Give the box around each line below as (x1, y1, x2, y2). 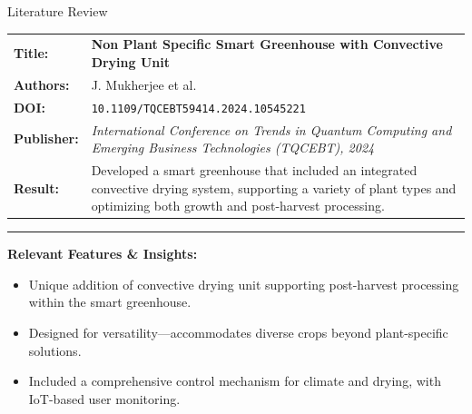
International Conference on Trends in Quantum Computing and (91, 120, 452, 139)
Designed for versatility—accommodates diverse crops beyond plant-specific (28, 323, 448, 342)
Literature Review (7, 2, 108, 20)
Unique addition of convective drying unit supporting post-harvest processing (28, 274, 459, 293)
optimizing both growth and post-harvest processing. (91, 196, 385, 215)
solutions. (28, 340, 82, 360)
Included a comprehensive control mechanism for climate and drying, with (28, 371, 441, 390)
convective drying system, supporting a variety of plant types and (91, 178, 457, 197)
